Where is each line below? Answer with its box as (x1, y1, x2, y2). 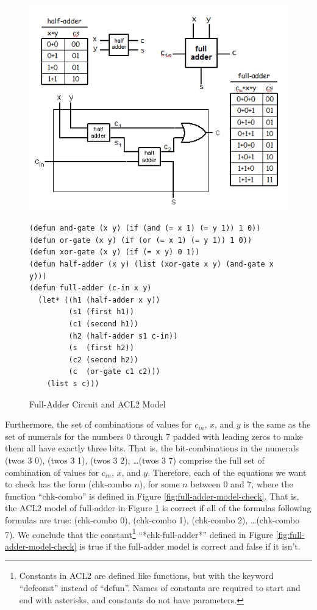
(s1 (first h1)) (68, 307, 134, 317)
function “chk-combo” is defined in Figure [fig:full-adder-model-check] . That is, (5, 489, 299, 502)
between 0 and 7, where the (190, 478, 293, 490)
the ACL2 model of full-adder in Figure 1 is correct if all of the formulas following (5, 501, 312, 514)
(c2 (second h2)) (68, 355, 138, 364)
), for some (139, 478, 180, 490)
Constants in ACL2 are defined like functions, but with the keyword (19, 569, 274, 582)
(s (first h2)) (68, 343, 134, 353)
